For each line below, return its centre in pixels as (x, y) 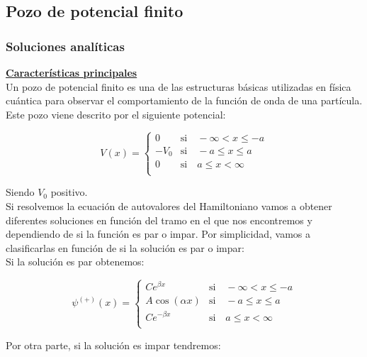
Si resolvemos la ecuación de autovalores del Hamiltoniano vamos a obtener (169, 206)
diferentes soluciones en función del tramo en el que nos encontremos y (159, 220)
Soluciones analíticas (65, 46)
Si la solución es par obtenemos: (75, 262)
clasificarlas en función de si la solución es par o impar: (125, 247)
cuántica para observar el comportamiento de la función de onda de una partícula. (184, 100)
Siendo (20, 192)
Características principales (72, 72)
